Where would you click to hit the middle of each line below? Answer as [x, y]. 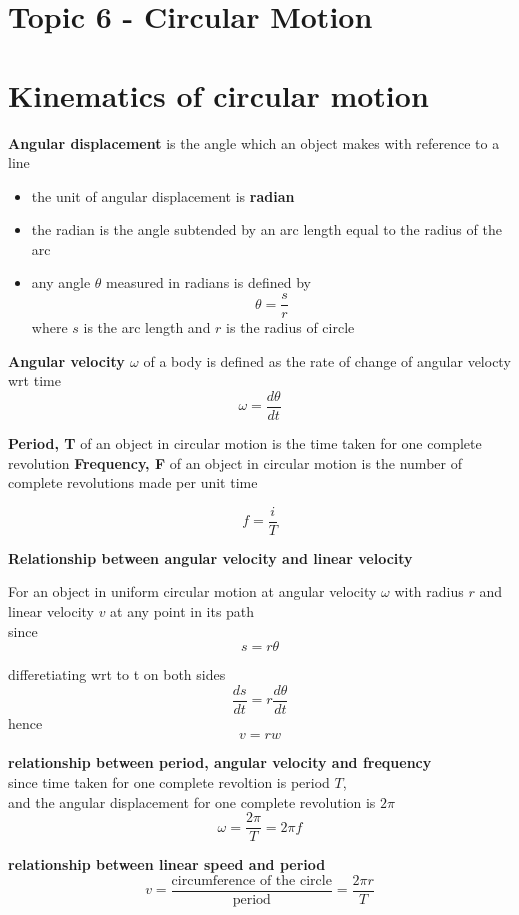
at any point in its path [182, 611]
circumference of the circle [251, 880]
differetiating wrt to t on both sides [117, 674]
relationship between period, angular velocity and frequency [220, 762]
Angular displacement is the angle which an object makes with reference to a [254, 142]
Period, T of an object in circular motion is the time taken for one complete [245, 442]
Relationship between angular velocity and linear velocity [210, 557]
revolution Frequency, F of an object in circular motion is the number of [235, 462]
